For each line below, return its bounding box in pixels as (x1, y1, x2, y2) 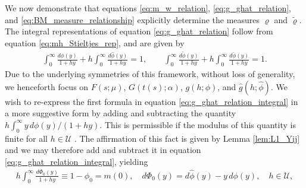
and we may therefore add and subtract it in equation (5, 144, 201, 156)
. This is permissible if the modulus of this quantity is (99, 118, 296, 130)
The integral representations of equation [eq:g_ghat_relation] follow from (5, 25, 273, 37)
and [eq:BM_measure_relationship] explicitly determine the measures (5, 13, 260, 26)
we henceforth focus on (5, 80, 89, 93)
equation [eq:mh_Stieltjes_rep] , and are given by (5, 36, 185, 49)
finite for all (5, 132, 48, 144)
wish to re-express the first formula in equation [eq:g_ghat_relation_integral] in (5, 95, 298, 107)
